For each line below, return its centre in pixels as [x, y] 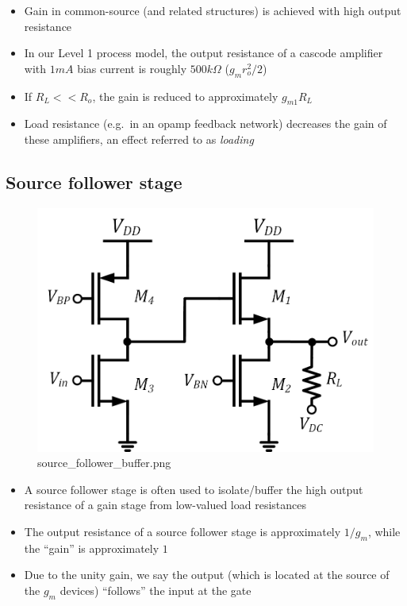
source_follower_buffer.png [104, 463]
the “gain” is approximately [92, 548]
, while [384, 532]
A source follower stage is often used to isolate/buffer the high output [194, 489]
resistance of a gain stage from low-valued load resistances [165, 505]
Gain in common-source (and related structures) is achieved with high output [213, 10]
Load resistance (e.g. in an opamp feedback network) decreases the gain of [205, 124]
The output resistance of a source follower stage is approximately [182, 532]
